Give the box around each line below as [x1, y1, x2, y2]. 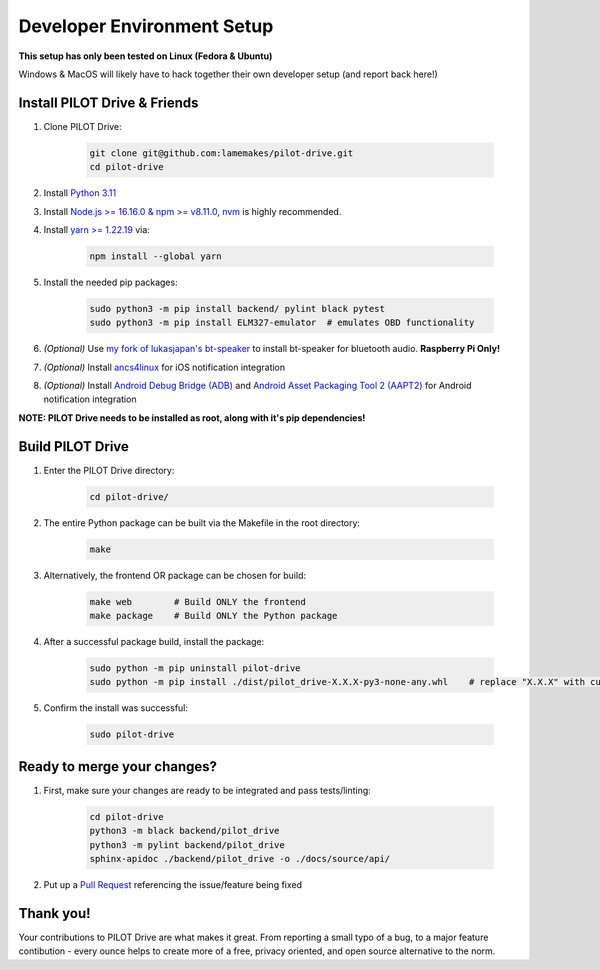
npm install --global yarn [89, 250, 222, 262]
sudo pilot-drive [89, 729, 175, 740]
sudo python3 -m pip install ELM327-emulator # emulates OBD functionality [89, 317, 475, 329]
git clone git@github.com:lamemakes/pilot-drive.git [89, 147, 354, 159]
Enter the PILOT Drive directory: [43, 464, 175, 476]
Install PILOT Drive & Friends [18, 94, 199, 111]
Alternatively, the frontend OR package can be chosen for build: [43, 569, 307, 581]
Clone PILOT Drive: [43, 120, 122, 132]
